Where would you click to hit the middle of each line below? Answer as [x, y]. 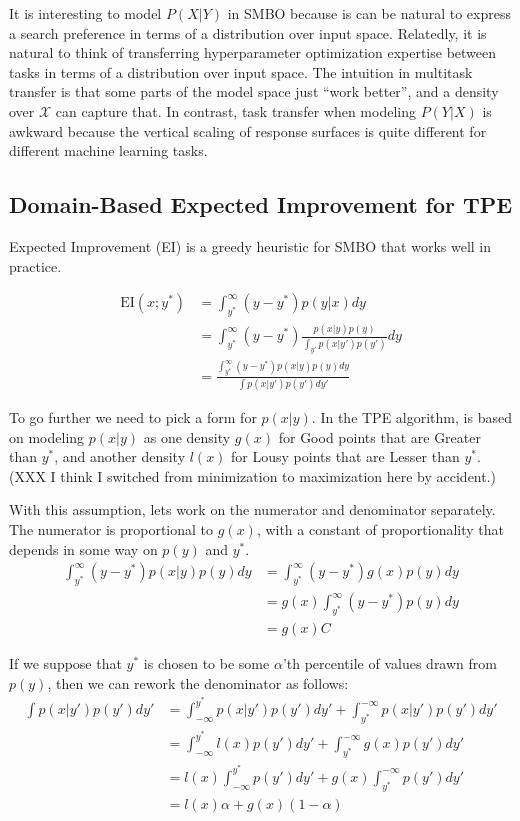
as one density [187, 436]
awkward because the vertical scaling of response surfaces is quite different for [248, 130]
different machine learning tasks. [108, 150]
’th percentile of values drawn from [389, 662]
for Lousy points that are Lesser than [345, 456]
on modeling [47, 436]
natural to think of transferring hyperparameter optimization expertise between [253, 52]
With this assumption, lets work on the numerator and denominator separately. [252, 509]
